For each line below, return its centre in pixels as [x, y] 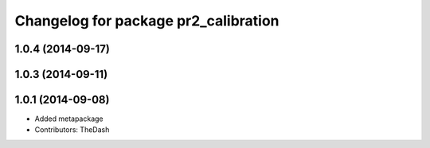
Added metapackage [69, 119]
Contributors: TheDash [72, 130]
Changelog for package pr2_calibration [147, 21]
